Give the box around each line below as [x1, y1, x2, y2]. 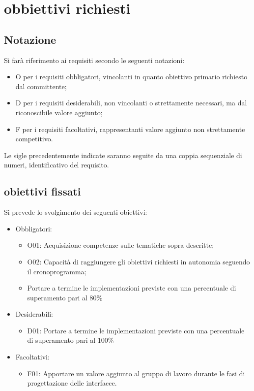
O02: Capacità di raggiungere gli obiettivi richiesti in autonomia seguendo [27, 256, 250, 266]
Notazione [4, 32, 56, 47]
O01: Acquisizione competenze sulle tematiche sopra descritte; [27, 240, 214, 250]
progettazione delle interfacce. [27, 378, 117, 388]
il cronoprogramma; [27, 266, 86, 276]
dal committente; [15, 81, 67, 91]
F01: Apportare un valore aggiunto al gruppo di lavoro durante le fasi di [27, 368, 245, 378]
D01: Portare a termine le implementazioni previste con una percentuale [27, 325, 245, 335]
